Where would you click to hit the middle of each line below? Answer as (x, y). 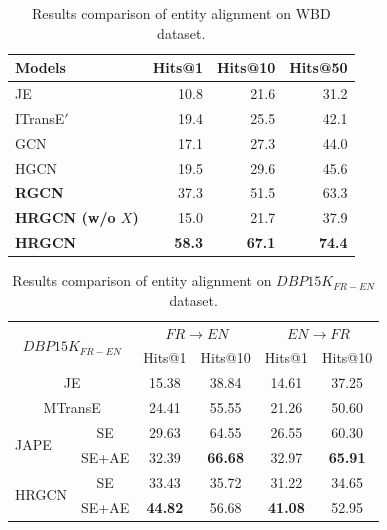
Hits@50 (318, 67)
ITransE (40, 117)
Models (40, 67)
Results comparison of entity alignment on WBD (181, 13)
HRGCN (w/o (65, 217)
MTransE (72, 407)
